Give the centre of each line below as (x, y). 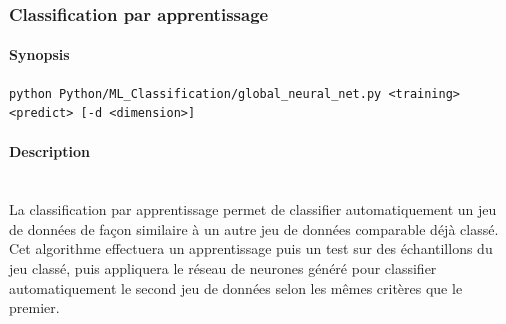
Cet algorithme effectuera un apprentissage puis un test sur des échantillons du (251, 248)
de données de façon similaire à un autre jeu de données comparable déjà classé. (254, 228)
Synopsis (39, 54)
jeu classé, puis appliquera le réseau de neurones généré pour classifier (223, 268)
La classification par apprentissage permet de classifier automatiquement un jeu (253, 209)
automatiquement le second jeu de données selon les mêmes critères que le (236, 287)
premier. (34, 307)
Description (50, 151)
